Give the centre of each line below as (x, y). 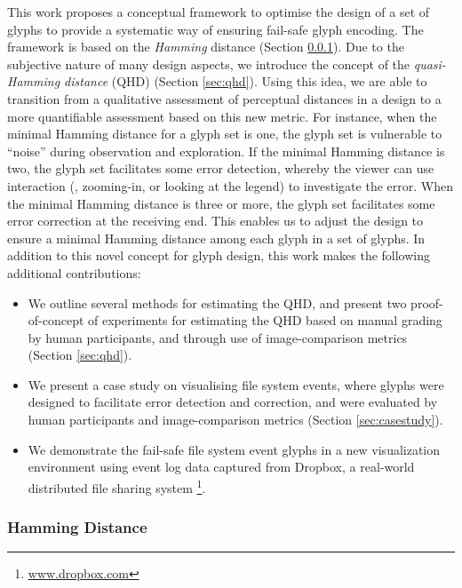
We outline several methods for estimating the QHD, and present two (217, 302)
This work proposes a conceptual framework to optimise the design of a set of (219, 12)
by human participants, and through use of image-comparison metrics (218, 337)
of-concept (56, 320)
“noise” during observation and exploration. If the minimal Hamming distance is (226, 151)
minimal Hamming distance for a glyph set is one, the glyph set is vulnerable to (225, 134)
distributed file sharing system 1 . (117, 486)
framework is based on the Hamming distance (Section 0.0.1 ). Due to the (206, 47)
